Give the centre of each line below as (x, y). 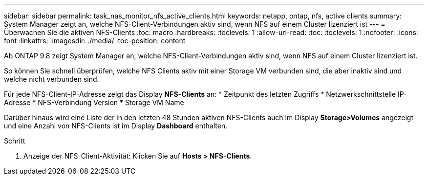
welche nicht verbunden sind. (52, 79)
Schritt (15, 141)
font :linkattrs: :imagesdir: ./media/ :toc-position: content (95, 41)
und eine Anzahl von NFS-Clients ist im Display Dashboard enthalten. (116, 126)
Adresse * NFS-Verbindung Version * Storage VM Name (94, 102)
